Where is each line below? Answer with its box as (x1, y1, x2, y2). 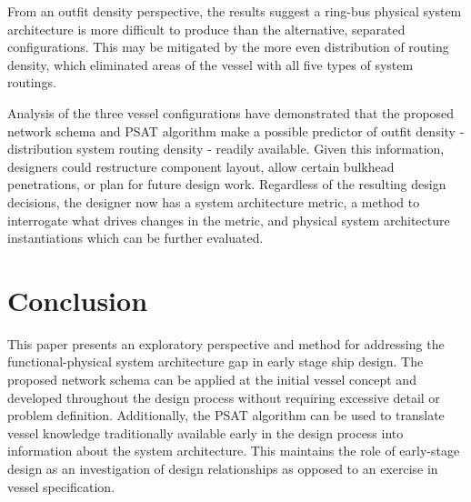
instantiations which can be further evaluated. (7, 228, 264, 247)
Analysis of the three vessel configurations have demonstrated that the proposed (7, 103, 455, 122)
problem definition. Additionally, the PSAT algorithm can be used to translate (7, 406, 445, 425)
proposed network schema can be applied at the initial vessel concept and (7, 370, 416, 389)
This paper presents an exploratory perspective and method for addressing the (7, 334, 445, 353)
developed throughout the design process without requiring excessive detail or (7, 387, 440, 407)
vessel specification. (7, 477, 115, 496)
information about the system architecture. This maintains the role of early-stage (7, 441, 460, 460)
